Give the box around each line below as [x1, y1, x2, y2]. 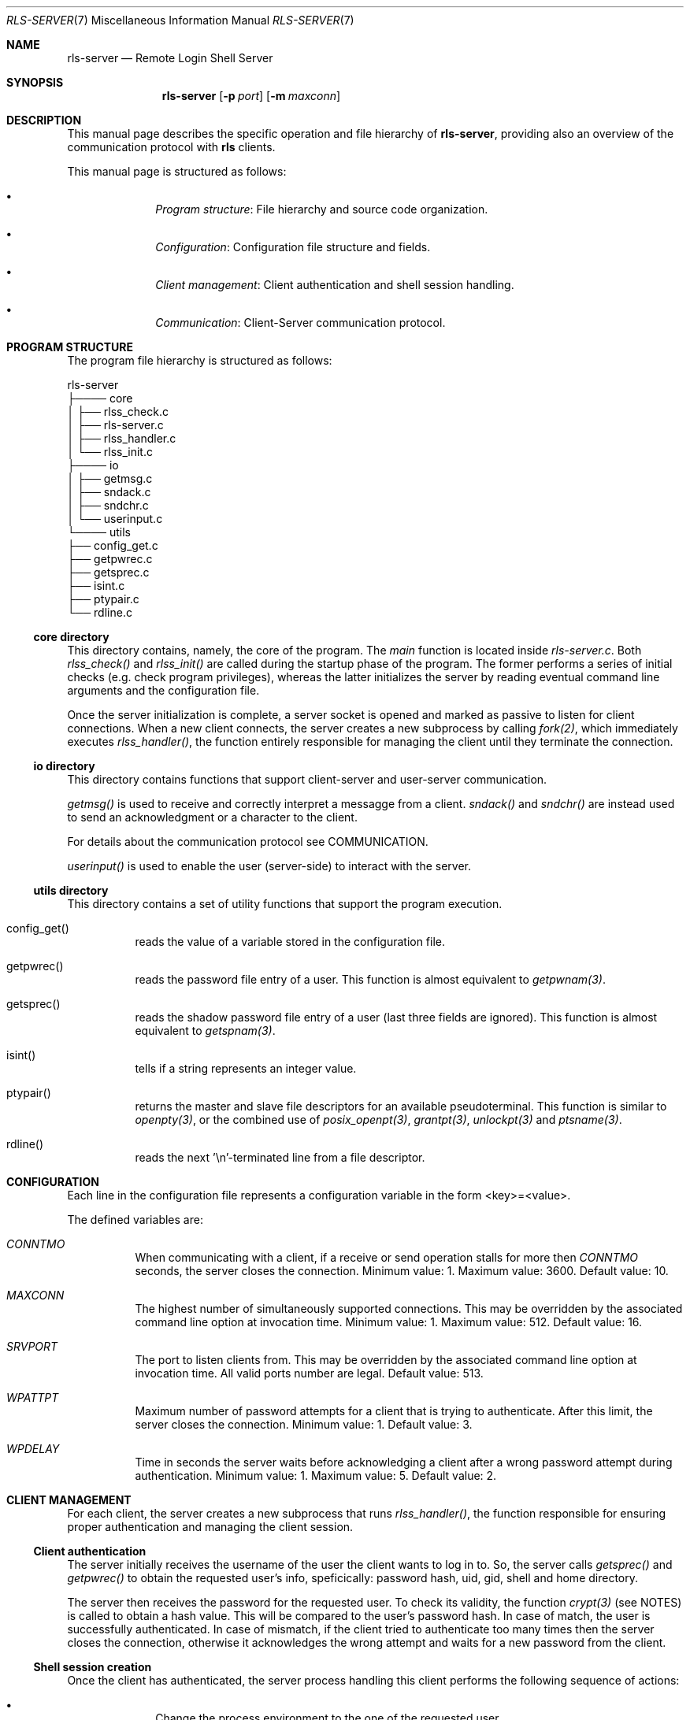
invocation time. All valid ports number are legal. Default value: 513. [135, 1366, 484, 1380]
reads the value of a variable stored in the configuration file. [135, 935, 446, 948]
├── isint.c [67, 579, 125, 592]
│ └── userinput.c [67, 512, 163, 525]
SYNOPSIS [6, 76, 64, 89]
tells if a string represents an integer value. [135, 1062, 357, 1075]
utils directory [33, 884, 109, 897]
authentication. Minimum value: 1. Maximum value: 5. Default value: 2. [135, 1469, 497, 1482]
